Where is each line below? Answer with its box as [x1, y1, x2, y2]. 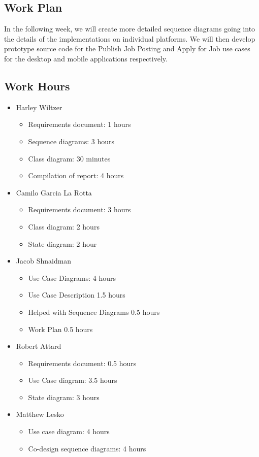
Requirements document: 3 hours [28, 204, 131, 215]
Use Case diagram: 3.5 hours [28, 375, 117, 385]
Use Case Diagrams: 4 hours [28, 272, 116, 283]
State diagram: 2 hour [28, 238, 97, 249]
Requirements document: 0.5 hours [28, 357, 137, 368]
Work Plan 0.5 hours [28, 323, 93, 334]
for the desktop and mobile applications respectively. [4, 53, 168, 63]
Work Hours [4, 78, 70, 93]
